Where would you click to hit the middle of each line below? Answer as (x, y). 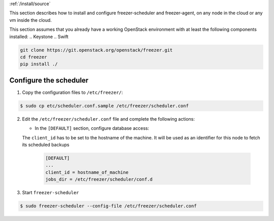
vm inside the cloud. (30, 20)
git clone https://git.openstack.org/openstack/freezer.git (96, 50)
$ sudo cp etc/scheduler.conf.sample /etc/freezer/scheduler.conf (104, 106)
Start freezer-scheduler (50, 193)
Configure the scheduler (49, 80)
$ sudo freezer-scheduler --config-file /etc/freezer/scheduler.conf (108, 206)
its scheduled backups (46, 144)
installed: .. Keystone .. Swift (39, 36)
